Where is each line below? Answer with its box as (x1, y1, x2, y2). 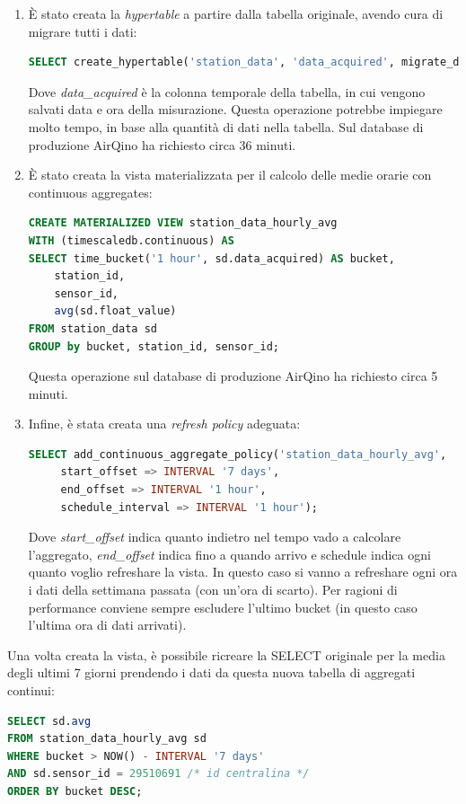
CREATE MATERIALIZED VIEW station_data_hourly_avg (28, 216, 338, 230)
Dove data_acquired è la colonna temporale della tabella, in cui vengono (28, 82, 426, 101)
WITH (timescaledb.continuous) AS (28, 234, 234, 247)
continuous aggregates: (28, 182, 153, 201)
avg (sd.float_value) (54, 305, 177, 318)
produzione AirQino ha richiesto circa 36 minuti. (28, 135, 296, 154)
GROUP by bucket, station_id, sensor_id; (28, 340, 280, 353)
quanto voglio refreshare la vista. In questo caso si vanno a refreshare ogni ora (28, 562, 458, 581)
